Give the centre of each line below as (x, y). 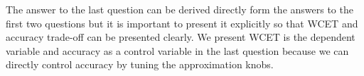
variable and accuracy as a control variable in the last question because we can (177, 50)
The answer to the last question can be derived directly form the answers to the (180, 9)
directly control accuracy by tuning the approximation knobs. (140, 64)
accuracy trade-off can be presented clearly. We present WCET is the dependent (181, 37)
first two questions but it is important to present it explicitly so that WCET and (182, 23)
